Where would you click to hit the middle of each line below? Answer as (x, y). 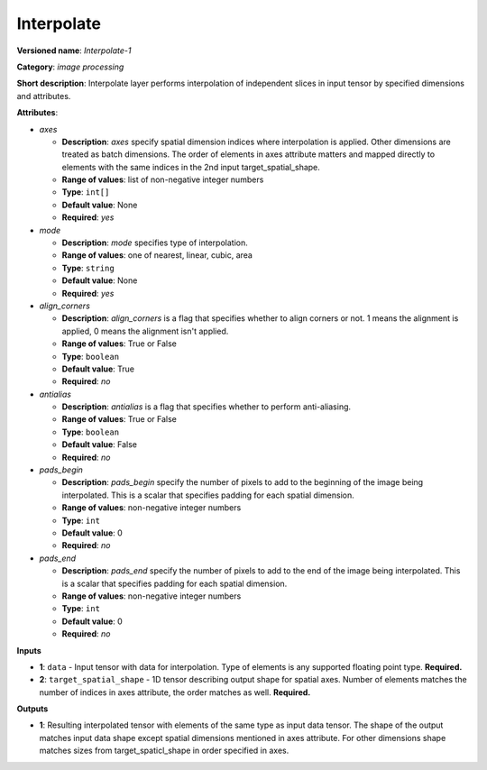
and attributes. (44, 96)
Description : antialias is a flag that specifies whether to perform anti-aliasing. (207, 407)
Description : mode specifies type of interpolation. (155, 243)
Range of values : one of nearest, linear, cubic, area (157, 255)
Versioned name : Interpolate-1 (74, 50)
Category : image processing (70, 67)
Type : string (88, 268)
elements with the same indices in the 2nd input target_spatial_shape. (191, 167)
